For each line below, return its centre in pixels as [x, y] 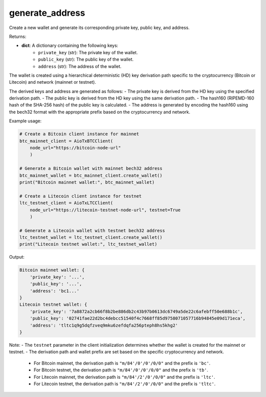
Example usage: [25, 121]
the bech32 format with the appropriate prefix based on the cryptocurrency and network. [100, 112]
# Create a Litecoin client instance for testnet [81, 196]
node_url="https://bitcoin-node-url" [75, 148]
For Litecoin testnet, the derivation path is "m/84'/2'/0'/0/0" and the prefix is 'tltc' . [125, 384]
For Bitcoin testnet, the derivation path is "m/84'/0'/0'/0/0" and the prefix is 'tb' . [121, 370]
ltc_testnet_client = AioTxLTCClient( [66, 203]
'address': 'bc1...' [55, 291]
